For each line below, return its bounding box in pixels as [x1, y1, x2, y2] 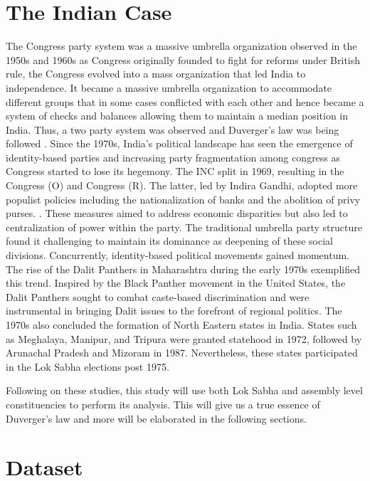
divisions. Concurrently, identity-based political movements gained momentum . [6, 248, 350, 263]
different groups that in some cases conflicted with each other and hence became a [6, 94, 364, 109]
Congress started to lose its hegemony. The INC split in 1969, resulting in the [6, 164, 344, 179]
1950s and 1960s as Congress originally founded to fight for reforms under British [6, 52, 361, 67]
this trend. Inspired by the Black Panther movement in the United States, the [6, 275, 346, 290]
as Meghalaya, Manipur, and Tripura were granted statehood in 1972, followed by [6, 331, 362, 346]
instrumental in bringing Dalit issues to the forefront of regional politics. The [6, 303, 342, 318]
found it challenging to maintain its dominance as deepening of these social [6, 233, 333, 248]
